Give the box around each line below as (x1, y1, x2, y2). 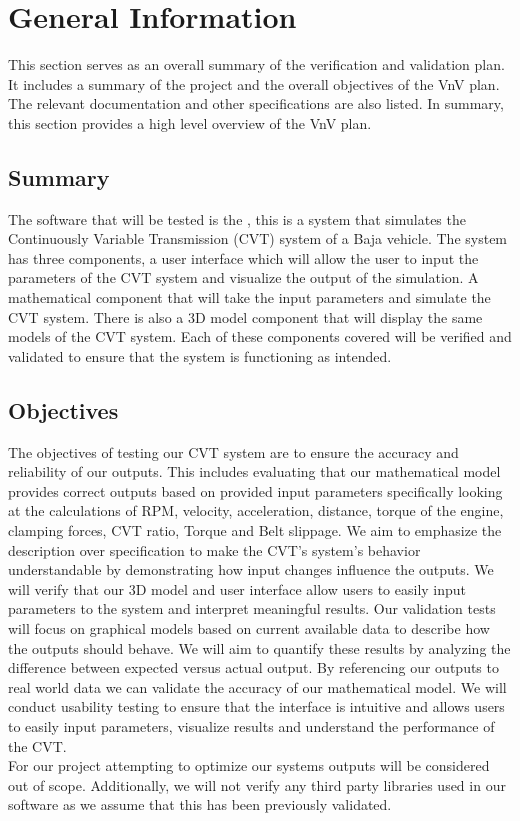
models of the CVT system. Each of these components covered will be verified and (8, 326, 512, 347)
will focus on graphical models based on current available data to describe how (8, 618, 490, 638)
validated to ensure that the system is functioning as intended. (8, 345, 392, 366)
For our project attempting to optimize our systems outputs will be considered (8, 755, 490, 776)
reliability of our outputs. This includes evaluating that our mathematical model (8, 461, 501, 482)
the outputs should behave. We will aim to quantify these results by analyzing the (8, 637, 511, 658)
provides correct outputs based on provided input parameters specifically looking (8, 480, 503, 501)
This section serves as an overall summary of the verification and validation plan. (8, 54, 505, 75)
